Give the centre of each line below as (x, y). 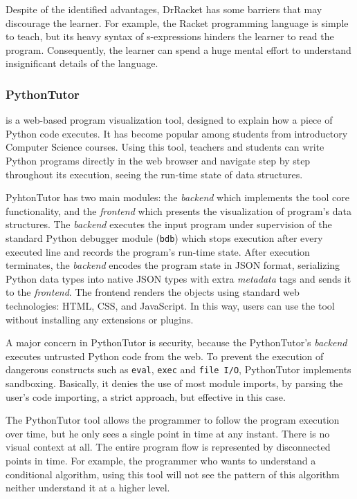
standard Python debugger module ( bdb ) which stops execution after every (164, 237)
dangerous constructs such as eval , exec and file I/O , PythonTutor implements (178, 369)
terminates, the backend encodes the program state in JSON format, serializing (173, 265)
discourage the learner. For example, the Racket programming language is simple (177, 22)
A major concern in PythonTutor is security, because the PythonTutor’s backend (176, 342)
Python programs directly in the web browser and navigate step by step (158, 160)
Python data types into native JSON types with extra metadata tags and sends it (178, 278)
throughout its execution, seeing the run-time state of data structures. (154, 174)
